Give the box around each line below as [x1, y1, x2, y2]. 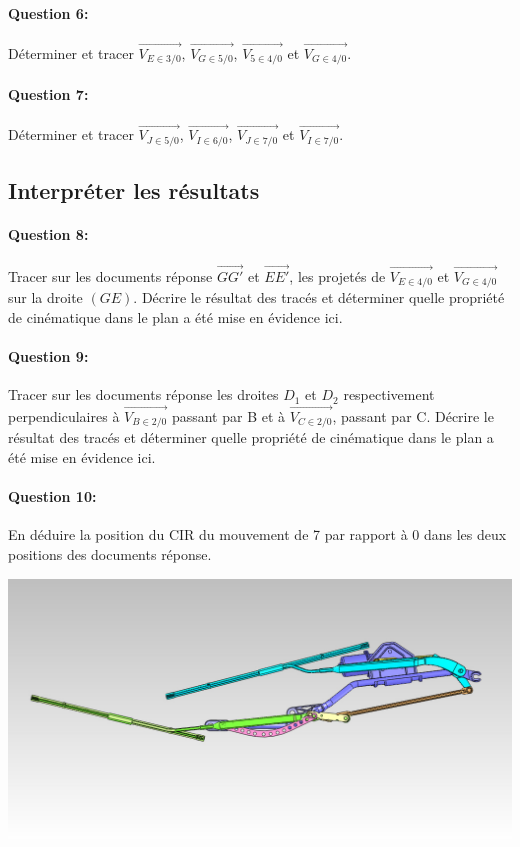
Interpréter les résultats [8, 175, 260, 206]
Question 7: [8, 84, 89, 105]
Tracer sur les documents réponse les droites [8, 384, 279, 405]
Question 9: [8, 345, 89, 366]
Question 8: [8, 224, 89, 245]
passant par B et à [171, 405, 286, 426]
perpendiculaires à [8, 405, 120, 426]
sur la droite [8, 287, 83, 308]
